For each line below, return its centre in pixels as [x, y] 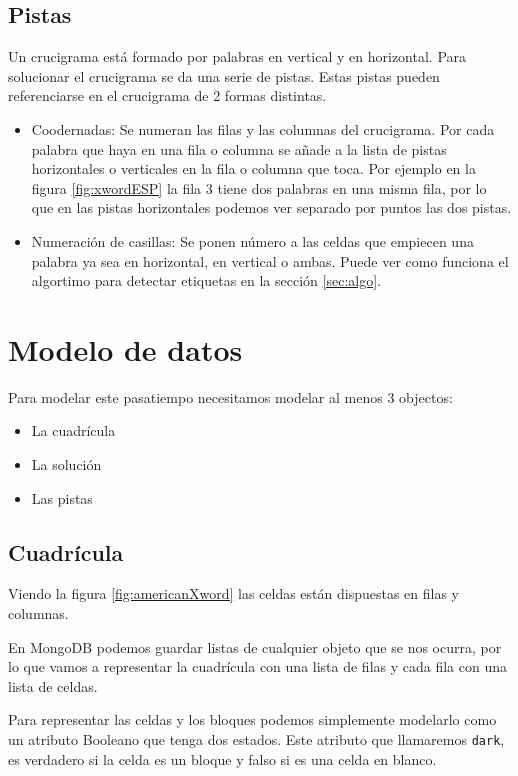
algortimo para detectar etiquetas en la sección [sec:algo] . [206, 280]
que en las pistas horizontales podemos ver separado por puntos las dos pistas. [271, 207]
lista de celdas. [53, 685]
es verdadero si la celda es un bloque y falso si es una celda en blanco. [222, 758]
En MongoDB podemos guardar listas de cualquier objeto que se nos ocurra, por [255, 646]
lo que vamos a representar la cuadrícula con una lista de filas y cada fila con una [257, 666]
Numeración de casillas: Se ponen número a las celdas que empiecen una [252, 240]
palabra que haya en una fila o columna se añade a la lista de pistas [239, 148]
